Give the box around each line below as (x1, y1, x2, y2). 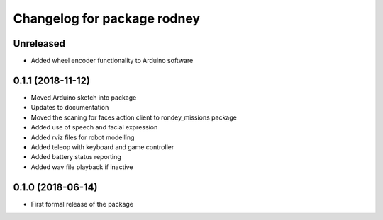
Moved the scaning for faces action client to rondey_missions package (30, 113, 237, 122)
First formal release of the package (30, 199, 134, 208)
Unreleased (13, 37, 66, 50)
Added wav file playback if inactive (30, 163, 133, 171)
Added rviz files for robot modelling (30, 133, 135, 141)
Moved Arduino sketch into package (30, 93, 137, 102)
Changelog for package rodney (13, 11, 201, 26)
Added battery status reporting (30, 153, 122, 161)
